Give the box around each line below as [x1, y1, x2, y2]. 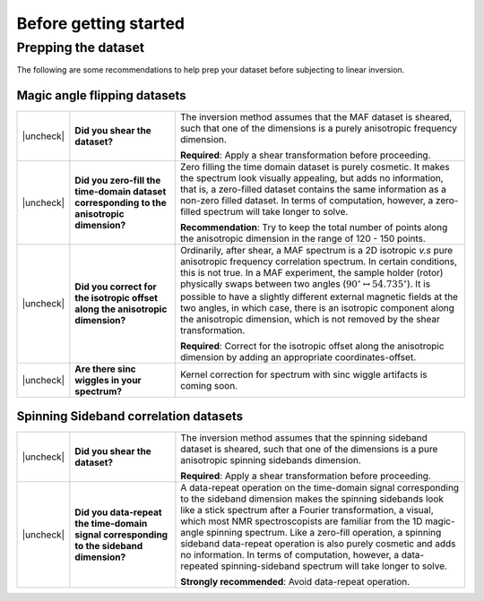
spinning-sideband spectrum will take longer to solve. [220, 560, 448, 572]
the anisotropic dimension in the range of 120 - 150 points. [179, 233, 426, 245]
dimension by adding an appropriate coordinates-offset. [179, 350, 417, 363]
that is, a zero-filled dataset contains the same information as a [179, 184, 447, 196]
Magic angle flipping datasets [16, 88, 186, 103]
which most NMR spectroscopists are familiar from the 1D [180, 515, 423, 528]
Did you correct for [74, 280, 157, 293]
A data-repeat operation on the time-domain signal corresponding [180, 482, 460, 494]
